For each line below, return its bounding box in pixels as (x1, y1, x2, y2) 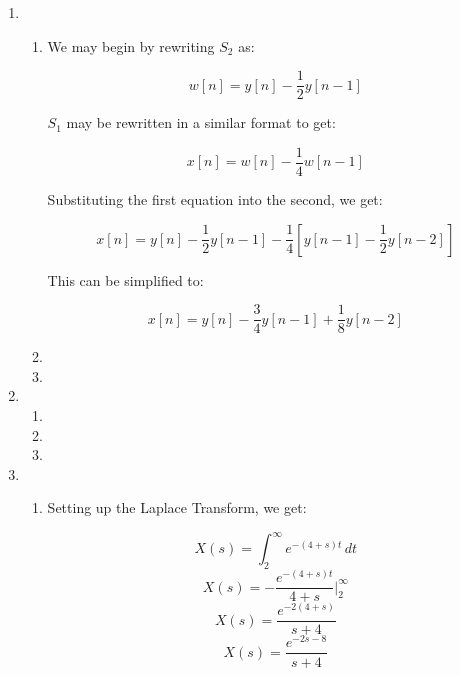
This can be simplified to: (47, 269, 204, 290)
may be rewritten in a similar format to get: (66, 112, 336, 133)
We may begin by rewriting (47, 35, 215, 56)
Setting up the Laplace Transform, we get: (47, 497, 307, 518)
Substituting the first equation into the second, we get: (47, 188, 383, 209)
